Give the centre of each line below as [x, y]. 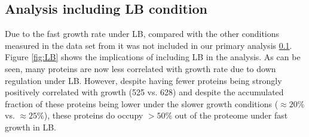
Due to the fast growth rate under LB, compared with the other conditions [142, 34]
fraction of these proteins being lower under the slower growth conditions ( [142, 103]
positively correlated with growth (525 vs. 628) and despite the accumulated [144, 92]
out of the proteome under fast [231, 115]
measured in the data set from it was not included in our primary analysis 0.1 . [149, 45]
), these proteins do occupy [94, 115]
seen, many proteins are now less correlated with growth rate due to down [140, 68]
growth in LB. [30, 127]
